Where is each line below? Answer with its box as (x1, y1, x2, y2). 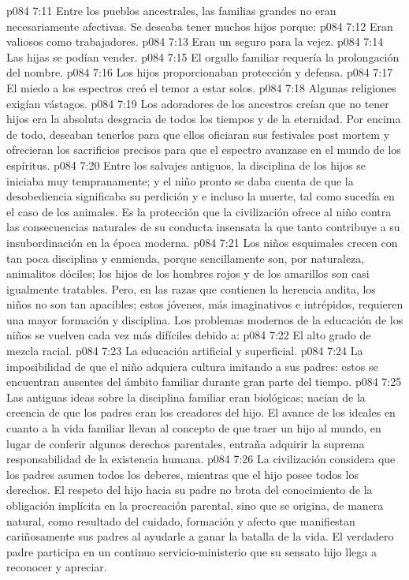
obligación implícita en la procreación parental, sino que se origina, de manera (6, 497, 384, 513)
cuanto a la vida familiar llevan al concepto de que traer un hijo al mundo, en (6, 420, 381, 436)
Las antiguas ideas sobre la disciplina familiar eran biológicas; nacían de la (6, 388, 366, 405)
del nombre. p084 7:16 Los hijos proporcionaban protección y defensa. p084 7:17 (6, 64, 393, 80)
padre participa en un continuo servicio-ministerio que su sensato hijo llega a (6, 543, 377, 559)
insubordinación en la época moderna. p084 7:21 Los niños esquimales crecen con (6, 234, 398, 250)
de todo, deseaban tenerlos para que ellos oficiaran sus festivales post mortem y (6, 125, 390, 142)
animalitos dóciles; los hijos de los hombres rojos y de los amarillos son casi (6, 265, 370, 282)
